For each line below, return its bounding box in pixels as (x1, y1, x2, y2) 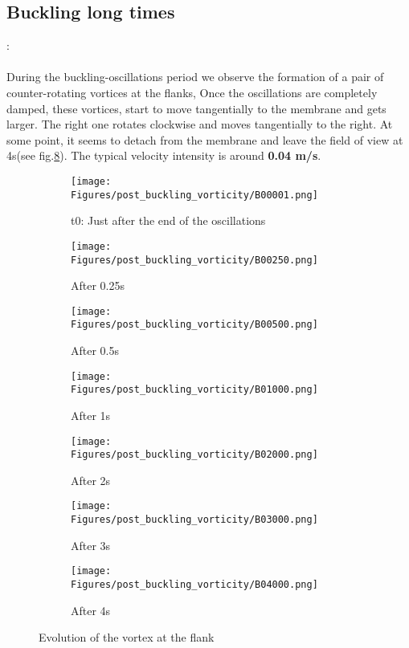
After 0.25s (71, 277, 125, 294)
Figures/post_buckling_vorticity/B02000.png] (71, 449, 318, 461)
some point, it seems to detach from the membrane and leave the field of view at (6, 131, 403, 148)
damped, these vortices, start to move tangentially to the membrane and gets (6, 100, 387, 116)
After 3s (71, 536, 111, 553)
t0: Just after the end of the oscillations (71, 212, 266, 229)
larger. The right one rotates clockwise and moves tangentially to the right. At (6, 116, 393, 132)
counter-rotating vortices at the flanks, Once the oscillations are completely (6, 84, 378, 100)
